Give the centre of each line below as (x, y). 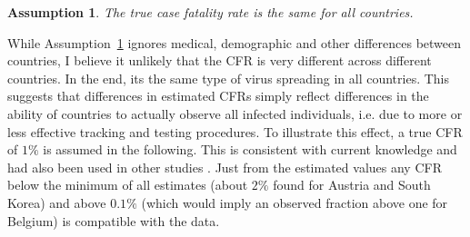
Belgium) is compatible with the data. (114, 220)
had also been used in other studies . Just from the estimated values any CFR (225, 167)
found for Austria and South (352, 185)
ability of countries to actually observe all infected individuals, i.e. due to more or (235, 113)
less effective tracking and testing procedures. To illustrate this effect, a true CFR (235, 131)
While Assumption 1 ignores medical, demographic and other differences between (235, 42)
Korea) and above (57, 202)
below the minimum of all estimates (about (128, 185)
